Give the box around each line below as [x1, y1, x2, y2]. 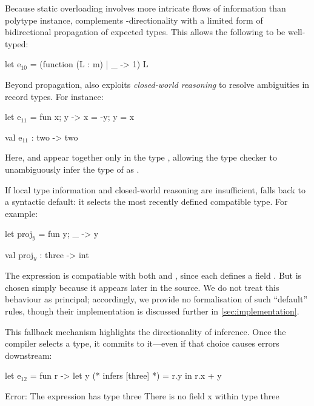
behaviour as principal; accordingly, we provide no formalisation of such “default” [5, 293, 308, 305]
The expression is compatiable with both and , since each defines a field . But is [5, 269, 302, 282]
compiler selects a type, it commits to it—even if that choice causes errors [5, 337, 279, 350]
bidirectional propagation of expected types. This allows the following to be [5, 25, 286, 38]
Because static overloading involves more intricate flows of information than [5, 2, 286, 14]
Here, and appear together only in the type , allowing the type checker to [5, 151, 277, 164]
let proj [5, 227, 33, 240]
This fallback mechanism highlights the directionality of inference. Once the [5, 325, 286, 338]
